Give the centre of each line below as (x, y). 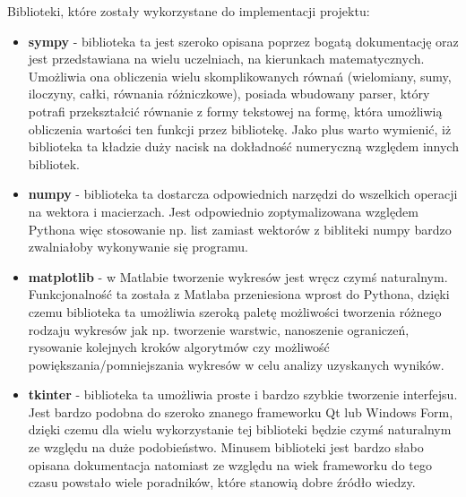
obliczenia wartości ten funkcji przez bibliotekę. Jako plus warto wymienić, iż (240, 129)
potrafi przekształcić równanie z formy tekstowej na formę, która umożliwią (235, 111)
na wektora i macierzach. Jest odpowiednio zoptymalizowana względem (223, 211)
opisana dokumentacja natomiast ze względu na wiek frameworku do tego (230, 464)
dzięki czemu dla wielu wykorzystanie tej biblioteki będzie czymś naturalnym (240, 429)
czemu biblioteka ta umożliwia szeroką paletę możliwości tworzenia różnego (235, 311)
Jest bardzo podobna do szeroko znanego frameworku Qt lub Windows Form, (241, 411)
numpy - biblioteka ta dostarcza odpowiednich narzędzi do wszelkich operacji (243, 194)
